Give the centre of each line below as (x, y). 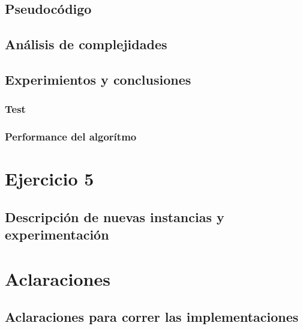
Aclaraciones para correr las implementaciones (152, 317)
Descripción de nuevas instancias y (115, 216)
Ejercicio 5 (49, 179)
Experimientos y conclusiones (98, 79)
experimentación (57, 234)
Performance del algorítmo (71, 137)
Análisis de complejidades (86, 44)
